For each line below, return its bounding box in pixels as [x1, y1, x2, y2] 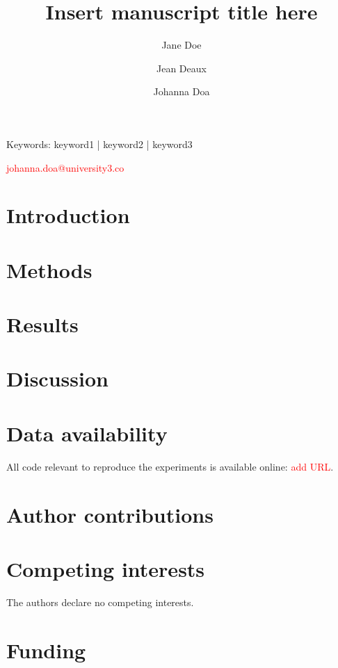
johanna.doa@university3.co [6, 160, 124, 174]
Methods [6, 255, 92, 284]
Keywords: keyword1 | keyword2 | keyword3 [6, 136, 193, 151]
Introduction [6, 201, 130, 229]
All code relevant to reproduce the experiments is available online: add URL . [6, 459, 334, 473]
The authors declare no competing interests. [6, 594, 194, 609]
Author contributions [6, 500, 214, 528]
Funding [6, 635, 86, 664]
